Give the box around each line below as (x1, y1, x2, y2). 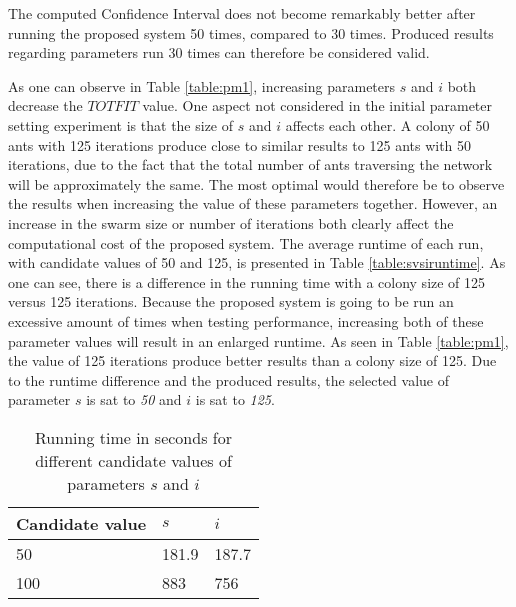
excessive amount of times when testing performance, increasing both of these (8, 310, 484, 331)
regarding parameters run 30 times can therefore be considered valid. (8, 42, 430, 63)
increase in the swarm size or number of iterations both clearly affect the (8, 212, 454, 233)
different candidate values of (35, 448, 232, 472)
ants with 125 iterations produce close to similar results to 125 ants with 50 (8, 134, 472, 155)
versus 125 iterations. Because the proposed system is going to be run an (8, 291, 454, 312)
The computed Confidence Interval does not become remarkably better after (8, 3, 476, 23)
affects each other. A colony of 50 (285, 114, 490, 135)
